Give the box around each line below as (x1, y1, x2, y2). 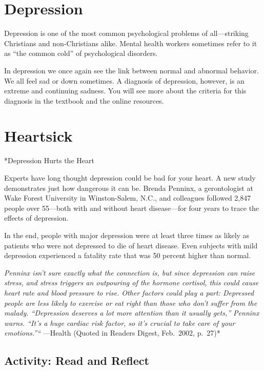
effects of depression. (4, 212, 69, 223)
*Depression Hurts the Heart (4, 155, 94, 166)
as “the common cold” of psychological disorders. (4, 48, 158, 58)
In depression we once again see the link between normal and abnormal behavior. (4, 65, 259, 75)
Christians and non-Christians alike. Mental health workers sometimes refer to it (4, 37, 257, 48)
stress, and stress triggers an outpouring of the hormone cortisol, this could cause (4, 277, 259, 288)
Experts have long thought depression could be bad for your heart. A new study (4, 172, 256, 183)
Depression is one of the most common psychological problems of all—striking (4, 28, 249, 38)
